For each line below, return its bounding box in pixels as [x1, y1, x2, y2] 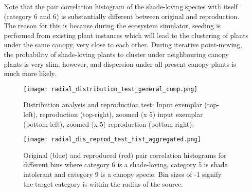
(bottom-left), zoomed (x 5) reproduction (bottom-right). [23, 118, 194, 129]
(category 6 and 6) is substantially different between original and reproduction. [4, 11, 239, 21]
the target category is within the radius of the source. [23, 178, 183, 189]
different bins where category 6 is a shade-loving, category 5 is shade [23, 159, 228, 170]
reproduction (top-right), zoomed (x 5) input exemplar [39, 109, 203, 119]
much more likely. [4, 68, 56, 78]
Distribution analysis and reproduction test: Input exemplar [23, 99, 202, 110]
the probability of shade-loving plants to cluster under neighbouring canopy [4, 49, 229, 59]
